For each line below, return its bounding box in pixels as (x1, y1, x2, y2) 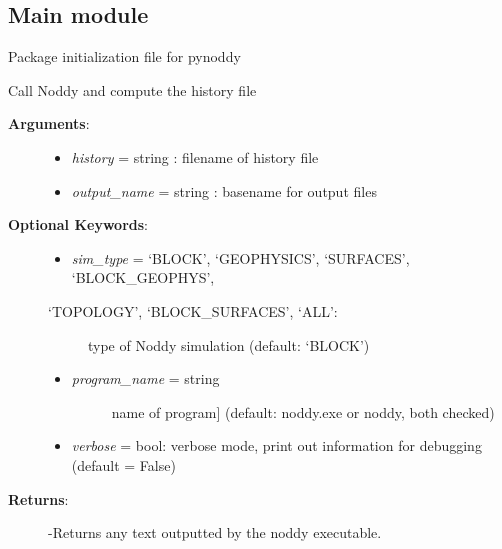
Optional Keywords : (8, 214, 148, 235)
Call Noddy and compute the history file (8, 79, 257, 100)
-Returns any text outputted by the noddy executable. (48, 522, 382, 543)
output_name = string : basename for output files (71, 180, 377, 201)
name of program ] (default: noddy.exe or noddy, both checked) (111, 401, 495, 422)
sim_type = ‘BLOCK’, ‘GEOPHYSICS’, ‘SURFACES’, (71, 247, 410, 268)
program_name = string (71, 368, 220, 389)
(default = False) (71, 454, 176, 475)
